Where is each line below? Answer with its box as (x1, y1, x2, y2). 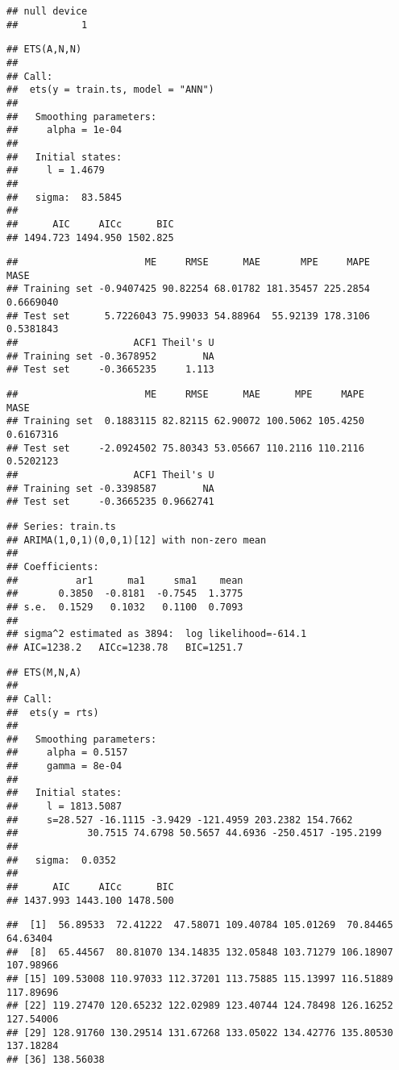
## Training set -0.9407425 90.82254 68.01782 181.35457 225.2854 (6, 283, 371, 295)
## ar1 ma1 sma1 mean (6, 574, 243, 586)
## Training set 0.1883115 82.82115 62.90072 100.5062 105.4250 (6, 415, 364, 427)
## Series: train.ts (6, 520, 117, 532)
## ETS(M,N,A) (6, 666, 82, 678)
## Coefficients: (6, 560, 99, 572)
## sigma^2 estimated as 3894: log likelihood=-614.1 (6, 628, 307, 640)
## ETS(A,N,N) (6, 44, 82, 56)
